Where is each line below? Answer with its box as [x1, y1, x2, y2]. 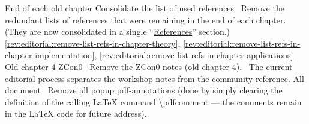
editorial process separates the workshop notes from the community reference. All [5, 72, 304, 84]
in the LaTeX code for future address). [5, 107, 147, 120]
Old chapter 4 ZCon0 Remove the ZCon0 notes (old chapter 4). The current [5, 60, 293, 72]
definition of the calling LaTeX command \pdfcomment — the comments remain [5, 95, 302, 108]
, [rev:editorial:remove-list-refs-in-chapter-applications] [94, 49, 293, 61]
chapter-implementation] [5, 49, 95, 61]
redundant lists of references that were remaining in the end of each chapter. [5, 13, 286, 26]
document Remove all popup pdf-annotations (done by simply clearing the [5, 84, 283, 96]
